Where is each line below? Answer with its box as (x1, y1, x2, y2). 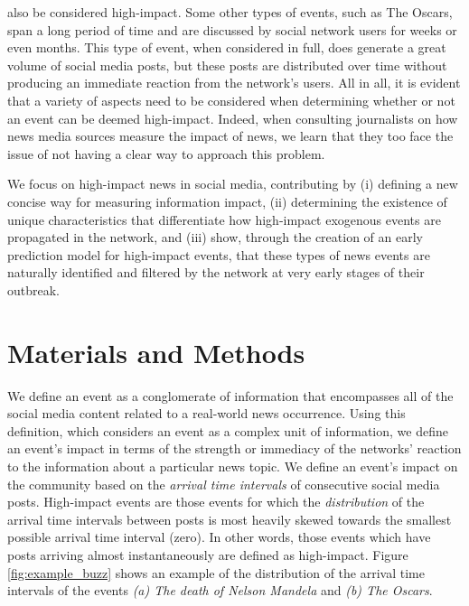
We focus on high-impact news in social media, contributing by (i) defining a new (7, 174, 458, 193)
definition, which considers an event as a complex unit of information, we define (7, 421, 448, 440)
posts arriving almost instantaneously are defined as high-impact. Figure (7, 545, 408, 564)
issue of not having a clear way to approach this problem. (7, 144, 325, 163)
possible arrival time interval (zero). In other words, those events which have (7, 527, 431, 546)
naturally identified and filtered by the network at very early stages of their (7, 263, 425, 282)
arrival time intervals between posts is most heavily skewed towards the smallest (7, 509, 452, 528)
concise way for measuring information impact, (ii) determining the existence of (7, 191, 447, 210)
